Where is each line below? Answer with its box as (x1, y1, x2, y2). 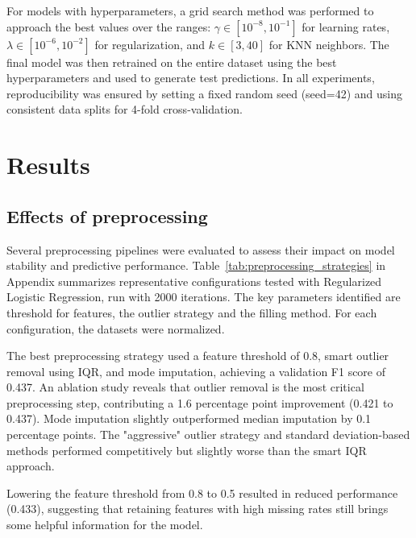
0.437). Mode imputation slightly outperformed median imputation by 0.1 (6, 410, 372, 427)
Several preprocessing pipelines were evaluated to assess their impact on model (6, 241, 395, 258)
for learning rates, (302, 18, 390, 35)
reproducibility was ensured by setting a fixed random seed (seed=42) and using (6, 85, 403, 101)
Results (6, 148, 90, 181)
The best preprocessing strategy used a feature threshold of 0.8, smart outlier (6, 347, 389, 364)
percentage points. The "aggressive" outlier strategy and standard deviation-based (6, 426, 410, 443)
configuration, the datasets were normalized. (6, 320, 225, 337)
